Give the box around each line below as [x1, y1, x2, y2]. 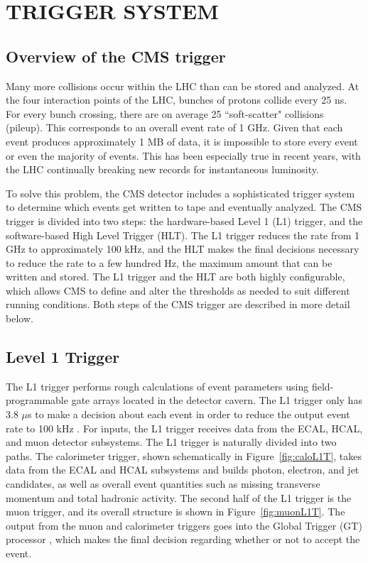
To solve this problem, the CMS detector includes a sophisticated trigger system [6, 185, 355, 200]
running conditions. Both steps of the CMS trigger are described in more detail [6, 297, 350, 312]
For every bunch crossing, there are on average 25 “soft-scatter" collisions [6, 106, 324, 121]
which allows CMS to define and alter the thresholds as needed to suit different [6, 283, 350, 297]
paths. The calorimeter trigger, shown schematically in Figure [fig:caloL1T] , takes [6, 448, 362, 463]
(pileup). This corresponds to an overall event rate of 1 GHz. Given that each [6, 120, 343, 135]
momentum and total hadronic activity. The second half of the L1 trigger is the [6, 490, 352, 505]
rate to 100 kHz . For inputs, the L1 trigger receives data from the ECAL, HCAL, [6, 420, 363, 435]
